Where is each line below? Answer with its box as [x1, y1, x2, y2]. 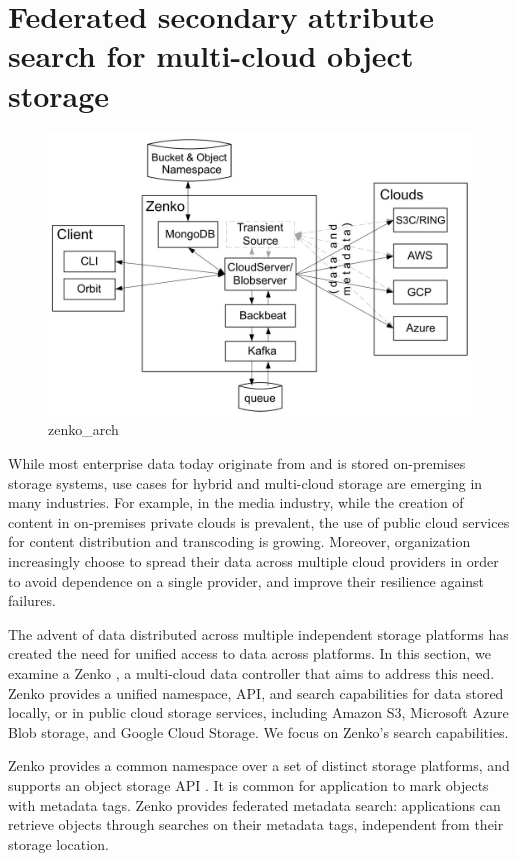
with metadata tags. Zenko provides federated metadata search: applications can [8, 794, 501, 815]
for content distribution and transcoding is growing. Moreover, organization [8, 531, 471, 552]
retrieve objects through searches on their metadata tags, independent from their [8, 814, 504, 835]
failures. [8, 590, 56, 611]
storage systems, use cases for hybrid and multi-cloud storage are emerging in [8, 472, 483, 493]
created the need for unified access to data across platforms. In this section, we [8, 643, 491, 664]
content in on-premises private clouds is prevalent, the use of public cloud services [8, 511, 510, 532]
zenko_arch [48, 419, 119, 440]
